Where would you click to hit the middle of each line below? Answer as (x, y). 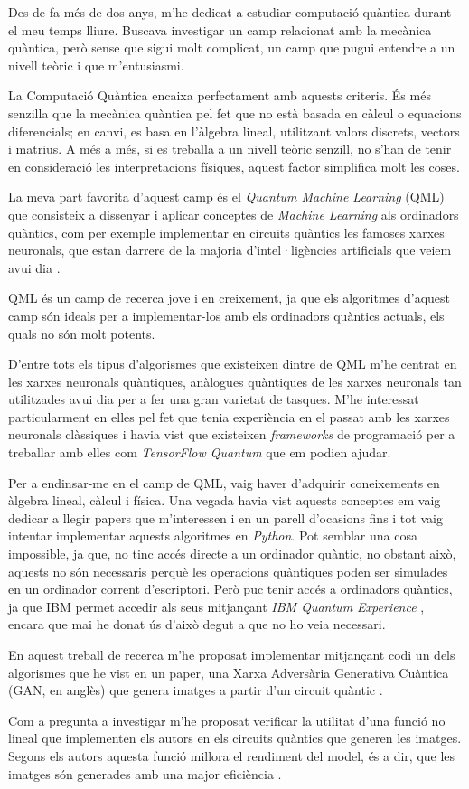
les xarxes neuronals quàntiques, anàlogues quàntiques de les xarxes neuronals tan (235, 381)
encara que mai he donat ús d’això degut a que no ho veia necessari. (197, 624)
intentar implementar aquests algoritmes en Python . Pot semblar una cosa (213, 535)
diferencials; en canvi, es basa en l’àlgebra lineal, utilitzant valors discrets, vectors (234, 131)
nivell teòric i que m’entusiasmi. (96, 65)
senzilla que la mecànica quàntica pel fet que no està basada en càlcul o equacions (235, 113)
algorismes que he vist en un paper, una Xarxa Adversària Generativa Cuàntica (229, 672)
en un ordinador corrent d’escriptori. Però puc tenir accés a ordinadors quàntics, (230, 589)
